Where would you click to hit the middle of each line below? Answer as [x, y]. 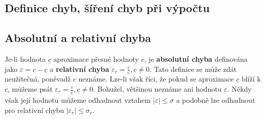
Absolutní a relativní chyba [78, 38]
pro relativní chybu [34, 110]
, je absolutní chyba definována [196, 58]
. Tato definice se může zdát [193, 69]
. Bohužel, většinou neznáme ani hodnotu [157, 89]
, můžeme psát [30, 89]
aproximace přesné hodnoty [96, 58]
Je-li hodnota [25, 58]
